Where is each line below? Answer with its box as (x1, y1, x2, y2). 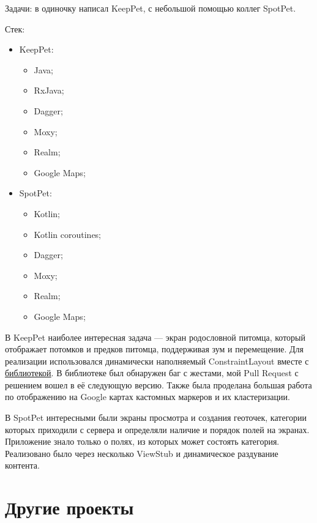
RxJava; (34, 84, 64, 97)
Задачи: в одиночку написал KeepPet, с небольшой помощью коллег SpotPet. (5, 2, 296, 14)
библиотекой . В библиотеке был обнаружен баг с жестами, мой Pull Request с (5, 366, 299, 379)
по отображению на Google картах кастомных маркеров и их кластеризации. (5, 390, 290, 403)
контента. (5, 459, 40, 472)
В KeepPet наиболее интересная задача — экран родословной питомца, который (5, 330, 305, 343)
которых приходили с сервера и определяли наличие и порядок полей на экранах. (5, 423, 310, 436)
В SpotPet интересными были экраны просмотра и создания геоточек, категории (5, 411, 307, 424)
